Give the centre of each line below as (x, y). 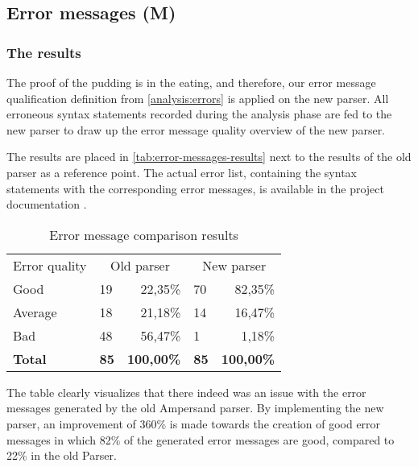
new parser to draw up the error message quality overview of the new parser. (196, 129)
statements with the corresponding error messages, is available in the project (195, 188)
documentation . (47, 204)
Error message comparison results (144, 234)
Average (35, 312)
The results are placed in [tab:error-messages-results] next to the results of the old (209, 157)
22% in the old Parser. (62, 455)
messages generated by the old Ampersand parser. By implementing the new (195, 408)
